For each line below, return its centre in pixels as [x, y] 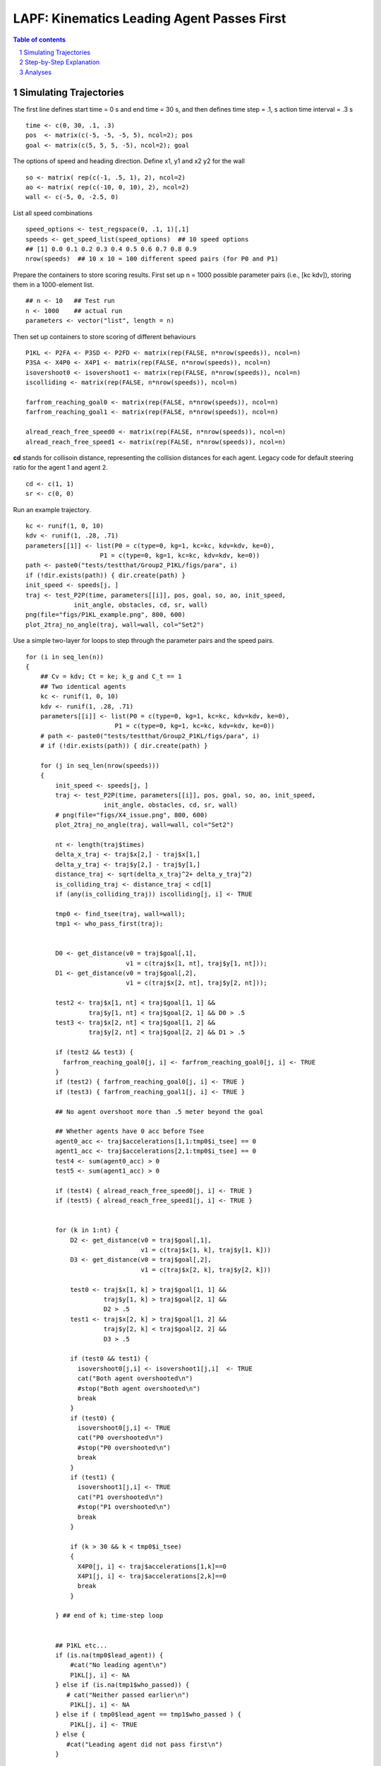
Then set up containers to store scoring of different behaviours [104, 336]
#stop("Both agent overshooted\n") [139, 1388]
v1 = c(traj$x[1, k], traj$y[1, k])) [206, 1250]
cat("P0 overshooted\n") [121, 1438]
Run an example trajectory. [52, 509]
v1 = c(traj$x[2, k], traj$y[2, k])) [206, 1269]
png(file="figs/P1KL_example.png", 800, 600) [106, 615]
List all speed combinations [53, 213]
